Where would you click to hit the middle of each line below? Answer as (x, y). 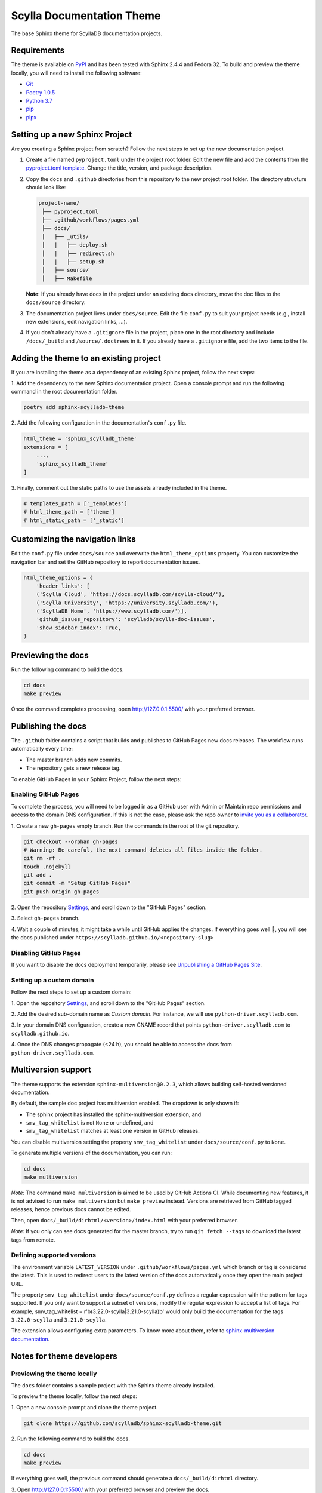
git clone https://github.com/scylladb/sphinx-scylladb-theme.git (123, 1423)
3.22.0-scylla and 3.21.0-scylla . (59, 1320)
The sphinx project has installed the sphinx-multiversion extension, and (114, 1114)
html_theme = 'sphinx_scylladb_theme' (80, 439)
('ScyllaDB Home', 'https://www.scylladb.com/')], (112, 611)
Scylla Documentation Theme (86, 16)
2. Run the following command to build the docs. (71, 1439)
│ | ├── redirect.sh (78, 253)
